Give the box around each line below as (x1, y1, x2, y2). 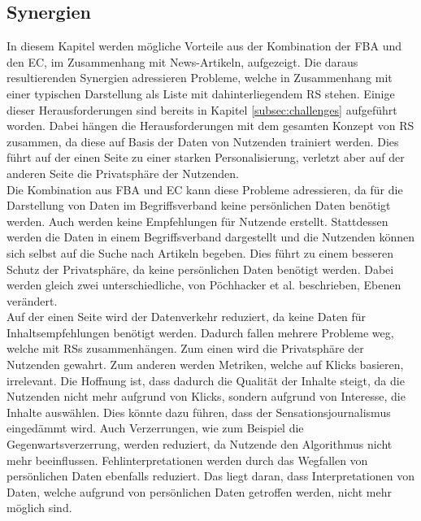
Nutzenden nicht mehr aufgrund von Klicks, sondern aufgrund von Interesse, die (7, 388, 406, 405)
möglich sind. (7, 499, 72, 516)
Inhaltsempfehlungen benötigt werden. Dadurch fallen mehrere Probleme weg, (7, 323, 394, 341)
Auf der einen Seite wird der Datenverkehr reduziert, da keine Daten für (7, 308, 367, 325)
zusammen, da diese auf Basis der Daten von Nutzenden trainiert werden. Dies (7, 132, 399, 150)
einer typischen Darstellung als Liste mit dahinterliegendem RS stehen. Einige (7, 85, 395, 102)
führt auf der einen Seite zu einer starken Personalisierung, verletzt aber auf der (7, 149, 405, 166)
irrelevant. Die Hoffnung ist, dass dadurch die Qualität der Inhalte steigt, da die (7, 371, 405, 389)
